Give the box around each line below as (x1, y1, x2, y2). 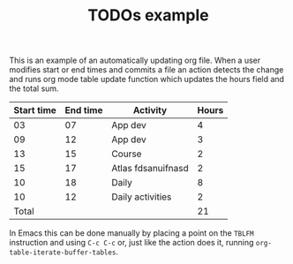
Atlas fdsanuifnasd (111, 162, 190, 175)
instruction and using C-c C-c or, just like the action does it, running (9, 238, 254, 248)
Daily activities (111, 191, 172, 203)
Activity (132, 104, 168, 117)
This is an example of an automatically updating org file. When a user (9, 55, 261, 66)
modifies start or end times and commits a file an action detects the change (9, 64, 284, 75)
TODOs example (87, 5, 209, 26)
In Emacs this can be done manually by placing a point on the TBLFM (9, 228, 254, 238)
